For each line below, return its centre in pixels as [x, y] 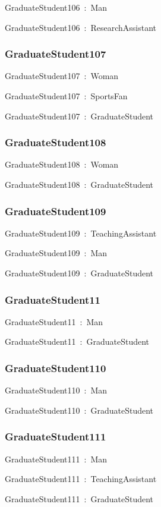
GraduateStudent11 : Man [54, 321]
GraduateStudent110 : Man [56, 390]
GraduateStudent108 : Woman [62, 164]
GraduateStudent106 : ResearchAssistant [81, 27]
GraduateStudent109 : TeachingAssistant [81, 233]
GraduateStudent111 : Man [56, 459]
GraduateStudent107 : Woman [62, 76]
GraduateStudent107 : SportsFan [66, 96]
